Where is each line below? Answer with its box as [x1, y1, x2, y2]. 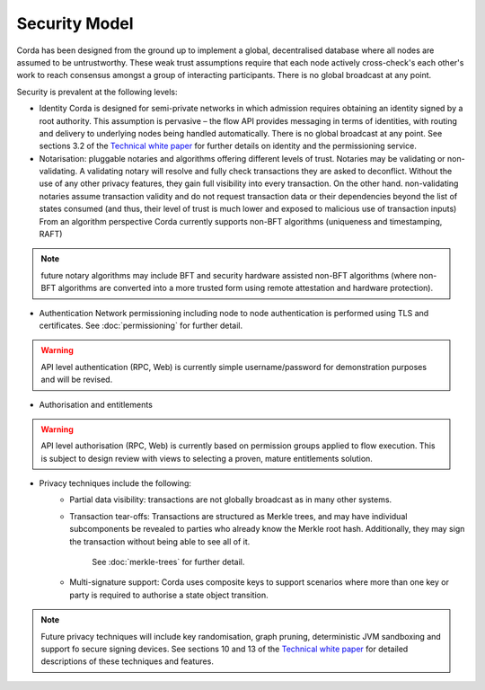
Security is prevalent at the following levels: [16, 86, 179, 97]
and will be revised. [40, 374, 113, 385]
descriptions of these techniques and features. [40, 656, 215, 667]
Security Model [16, 13, 134, 33]
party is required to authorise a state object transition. [69, 589, 269, 600]
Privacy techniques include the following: [39, 478, 192, 489]
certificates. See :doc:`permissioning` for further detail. [39, 320, 242, 331]
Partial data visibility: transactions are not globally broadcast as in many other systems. [69, 494, 392, 505]
